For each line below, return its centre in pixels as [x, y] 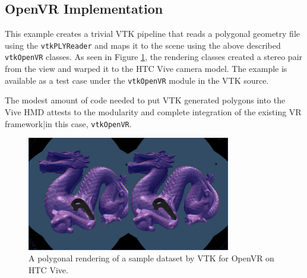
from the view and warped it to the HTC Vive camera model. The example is [146, 69]
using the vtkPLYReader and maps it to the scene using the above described [143, 45]
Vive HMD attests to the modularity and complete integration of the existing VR [153, 111]
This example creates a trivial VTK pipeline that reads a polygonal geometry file [152, 34]
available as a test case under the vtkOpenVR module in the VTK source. [137, 80]
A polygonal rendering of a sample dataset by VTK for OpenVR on [151, 258]
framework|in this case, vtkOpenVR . [68, 123]
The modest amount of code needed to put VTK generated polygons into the [145, 100]
